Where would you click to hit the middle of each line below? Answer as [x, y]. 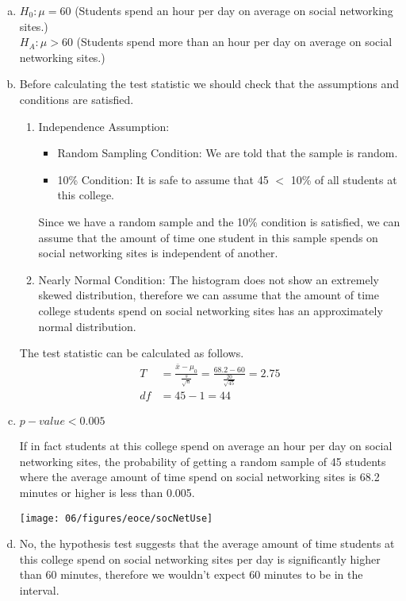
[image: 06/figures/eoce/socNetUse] [116, 518]
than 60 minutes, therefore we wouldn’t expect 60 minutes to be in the [191, 574]
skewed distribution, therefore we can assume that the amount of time [209, 295]
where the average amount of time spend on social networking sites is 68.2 [199, 477]
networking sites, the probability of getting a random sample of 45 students [203, 461]
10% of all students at [344, 179]
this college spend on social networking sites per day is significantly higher [200, 559]
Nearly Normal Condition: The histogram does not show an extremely [209, 279]
